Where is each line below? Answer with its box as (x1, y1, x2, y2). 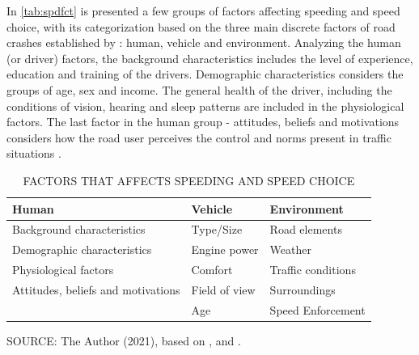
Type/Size (191, 221, 243, 238)
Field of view (191, 281, 256, 298)
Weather (269, 241, 311, 258)
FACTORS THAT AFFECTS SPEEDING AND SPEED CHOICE (23, 171, 355, 188)
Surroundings (269, 281, 336, 298)
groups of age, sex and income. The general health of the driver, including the (6, 81, 392, 98)
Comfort (191, 261, 233, 278)
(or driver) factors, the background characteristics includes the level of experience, (6, 49, 413, 66)
